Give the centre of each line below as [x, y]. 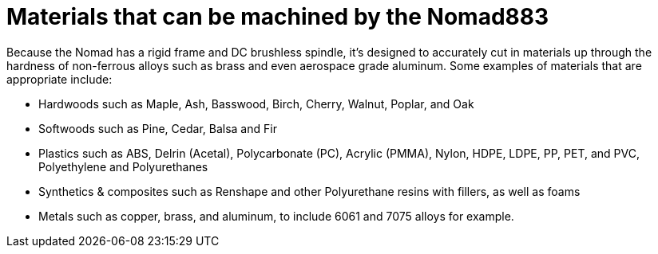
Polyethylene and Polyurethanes [123, 166]
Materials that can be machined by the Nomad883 [278, 17]
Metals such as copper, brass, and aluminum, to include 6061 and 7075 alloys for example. [276, 216]
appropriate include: [59, 79]
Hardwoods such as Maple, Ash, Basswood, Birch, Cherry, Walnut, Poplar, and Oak [256, 104]
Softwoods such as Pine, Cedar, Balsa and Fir [158, 128]
